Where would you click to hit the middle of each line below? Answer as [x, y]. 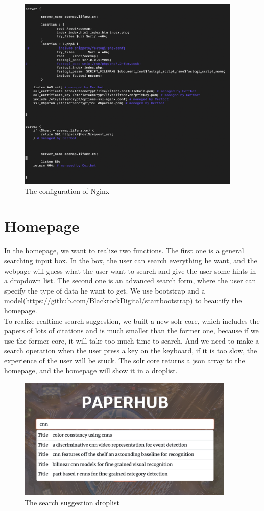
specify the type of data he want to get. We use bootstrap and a [105, 290]
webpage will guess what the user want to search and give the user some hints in [130, 270]
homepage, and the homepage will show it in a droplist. [91, 370]
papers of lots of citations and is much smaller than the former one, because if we [131, 331]
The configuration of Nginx [67, 191]
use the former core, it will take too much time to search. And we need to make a [132, 340]
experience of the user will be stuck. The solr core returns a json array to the [125, 360]
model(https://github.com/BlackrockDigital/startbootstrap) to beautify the [123, 300]
